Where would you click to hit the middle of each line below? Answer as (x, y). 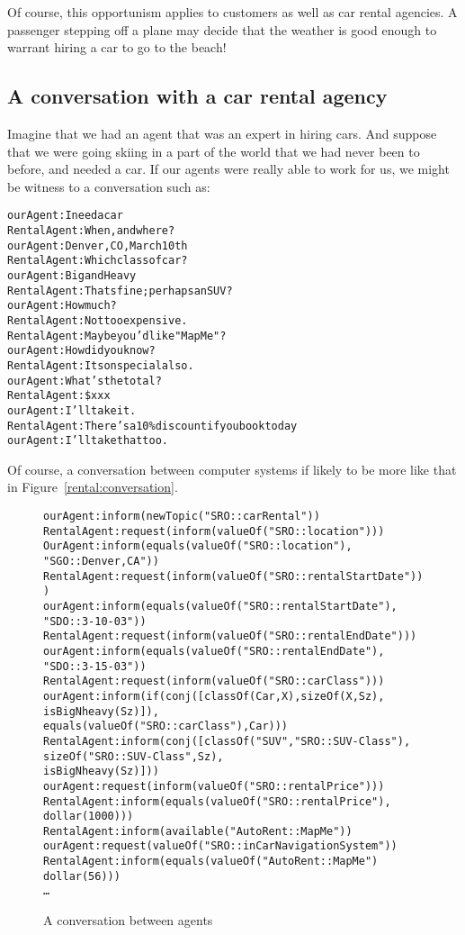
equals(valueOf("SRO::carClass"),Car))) (166, 726)
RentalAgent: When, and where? (91, 231)
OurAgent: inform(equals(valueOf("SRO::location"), (198, 546)
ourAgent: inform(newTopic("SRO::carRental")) (182, 517)
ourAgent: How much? (62, 306)
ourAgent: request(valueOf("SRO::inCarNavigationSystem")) (220, 846)
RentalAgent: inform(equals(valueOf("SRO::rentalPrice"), (217, 801)
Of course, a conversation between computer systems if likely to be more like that (232, 469)
